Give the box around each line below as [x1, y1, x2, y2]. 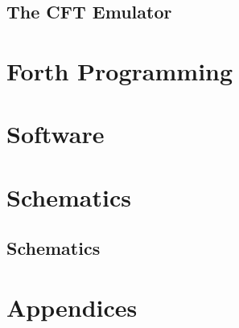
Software [6, 117, 105, 150]
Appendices [6, 290, 138, 323]
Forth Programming [6, 54, 233, 87]
